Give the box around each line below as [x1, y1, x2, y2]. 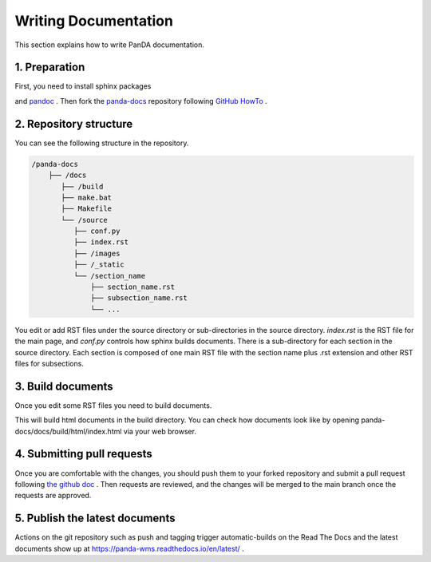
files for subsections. [14, 358, 84, 368]
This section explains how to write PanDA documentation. [14, 40, 205, 49]
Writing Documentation [14, 12, 173, 30]
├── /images [73, 248, 121, 258]
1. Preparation [14, 61, 85, 74]
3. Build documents [14, 379, 113, 393]
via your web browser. [123, 426, 197, 436]
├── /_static [73, 260, 125, 269]
